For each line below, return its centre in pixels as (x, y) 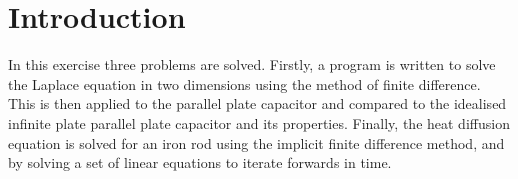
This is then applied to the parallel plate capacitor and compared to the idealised (257, 103)
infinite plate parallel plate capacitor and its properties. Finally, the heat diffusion (259, 122)
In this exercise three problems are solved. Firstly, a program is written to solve (252, 64)
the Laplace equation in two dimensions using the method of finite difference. (244, 83)
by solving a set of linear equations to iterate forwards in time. (200, 162)
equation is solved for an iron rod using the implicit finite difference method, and (256, 142)
